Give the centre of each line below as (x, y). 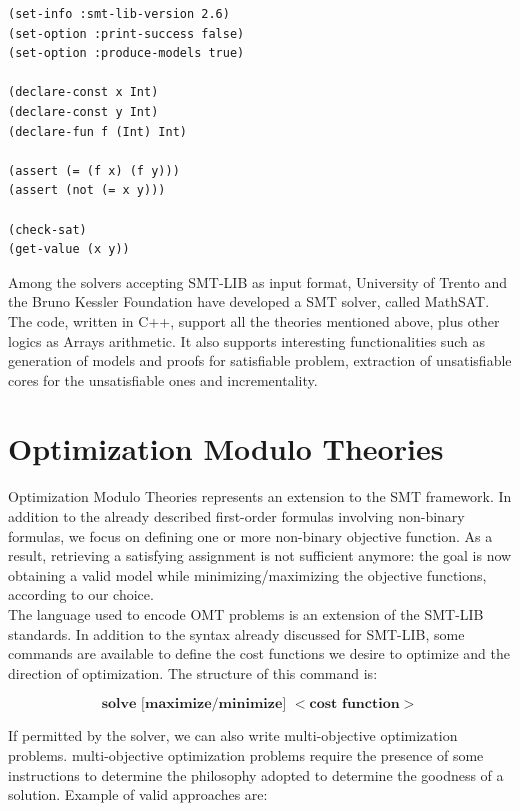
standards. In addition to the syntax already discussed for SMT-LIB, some (236, 633)
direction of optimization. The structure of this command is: (193, 672)
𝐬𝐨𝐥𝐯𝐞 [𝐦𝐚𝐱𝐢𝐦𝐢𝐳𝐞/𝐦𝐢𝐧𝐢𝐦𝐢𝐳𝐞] (194, 704)
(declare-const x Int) (83, 92)
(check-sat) (47, 229)
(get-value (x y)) (69, 249)
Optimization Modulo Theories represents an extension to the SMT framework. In (260, 496)
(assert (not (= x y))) (87, 190)
